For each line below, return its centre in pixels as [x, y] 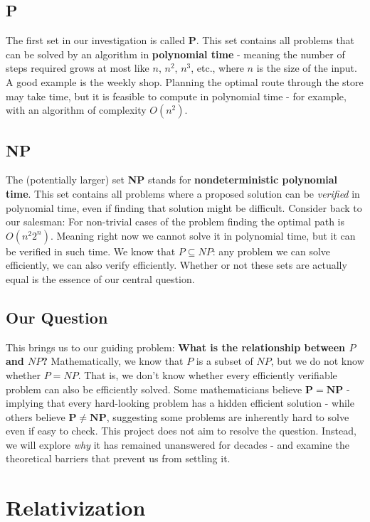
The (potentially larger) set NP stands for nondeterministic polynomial [172, 180]
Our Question [57, 317]
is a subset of [224, 361]
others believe [36, 416]
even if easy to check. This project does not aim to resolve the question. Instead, [181, 431]
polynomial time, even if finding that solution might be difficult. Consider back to [184, 207]
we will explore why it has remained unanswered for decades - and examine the [178, 444]
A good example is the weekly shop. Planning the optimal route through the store [185, 81]
